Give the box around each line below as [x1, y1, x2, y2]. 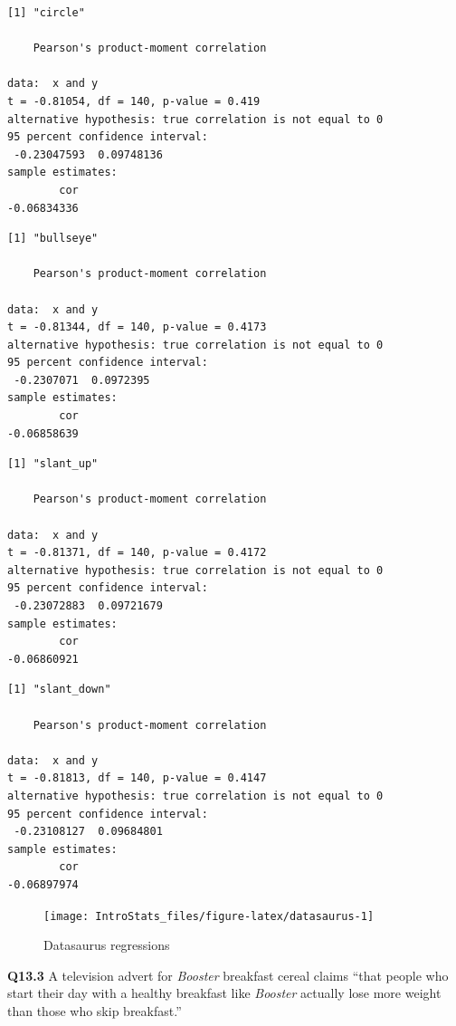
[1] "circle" [7, 6, 85, 19]
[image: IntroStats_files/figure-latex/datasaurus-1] [43, 909, 375, 923]
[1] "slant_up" [7, 457, 99, 471]
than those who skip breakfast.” [7, 1001, 182, 1020]
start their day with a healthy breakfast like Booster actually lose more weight [7, 983, 442, 1002]
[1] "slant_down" [7, 683, 111, 696]
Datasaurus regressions [43, 935, 170, 954]
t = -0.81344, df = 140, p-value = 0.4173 [7, 321, 267, 334]
